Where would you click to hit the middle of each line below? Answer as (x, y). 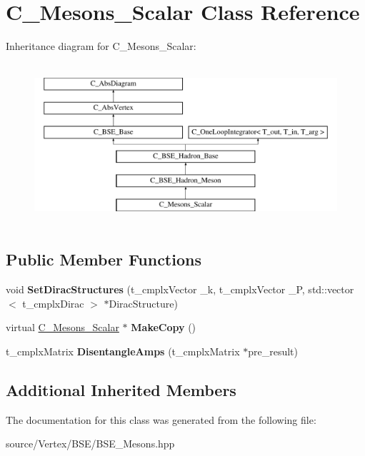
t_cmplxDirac (53, 303)
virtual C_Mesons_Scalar (62, 327)
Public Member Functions (104, 259)
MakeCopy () (164, 327)
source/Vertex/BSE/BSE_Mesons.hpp (90, 444)
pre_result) (273, 351)
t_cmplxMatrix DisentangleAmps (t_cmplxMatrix (123, 351)
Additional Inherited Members (121, 390)
